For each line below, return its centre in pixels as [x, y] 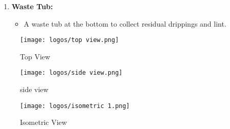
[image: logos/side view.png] [71, 73]
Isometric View [43, 122]
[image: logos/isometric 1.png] [75, 106]
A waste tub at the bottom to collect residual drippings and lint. [125, 23]
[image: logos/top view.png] [70, 40]
